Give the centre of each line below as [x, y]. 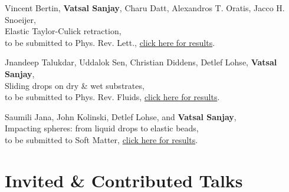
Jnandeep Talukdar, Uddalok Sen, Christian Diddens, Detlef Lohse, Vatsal [141, 62]
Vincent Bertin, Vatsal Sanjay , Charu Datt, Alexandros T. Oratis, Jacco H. [145, 8]
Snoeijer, [20, 19]
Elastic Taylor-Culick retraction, [63, 31]
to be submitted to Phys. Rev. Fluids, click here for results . [112, 97]
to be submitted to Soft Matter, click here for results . [101, 139]
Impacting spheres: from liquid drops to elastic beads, [102, 128]
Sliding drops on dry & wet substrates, [75, 85]
